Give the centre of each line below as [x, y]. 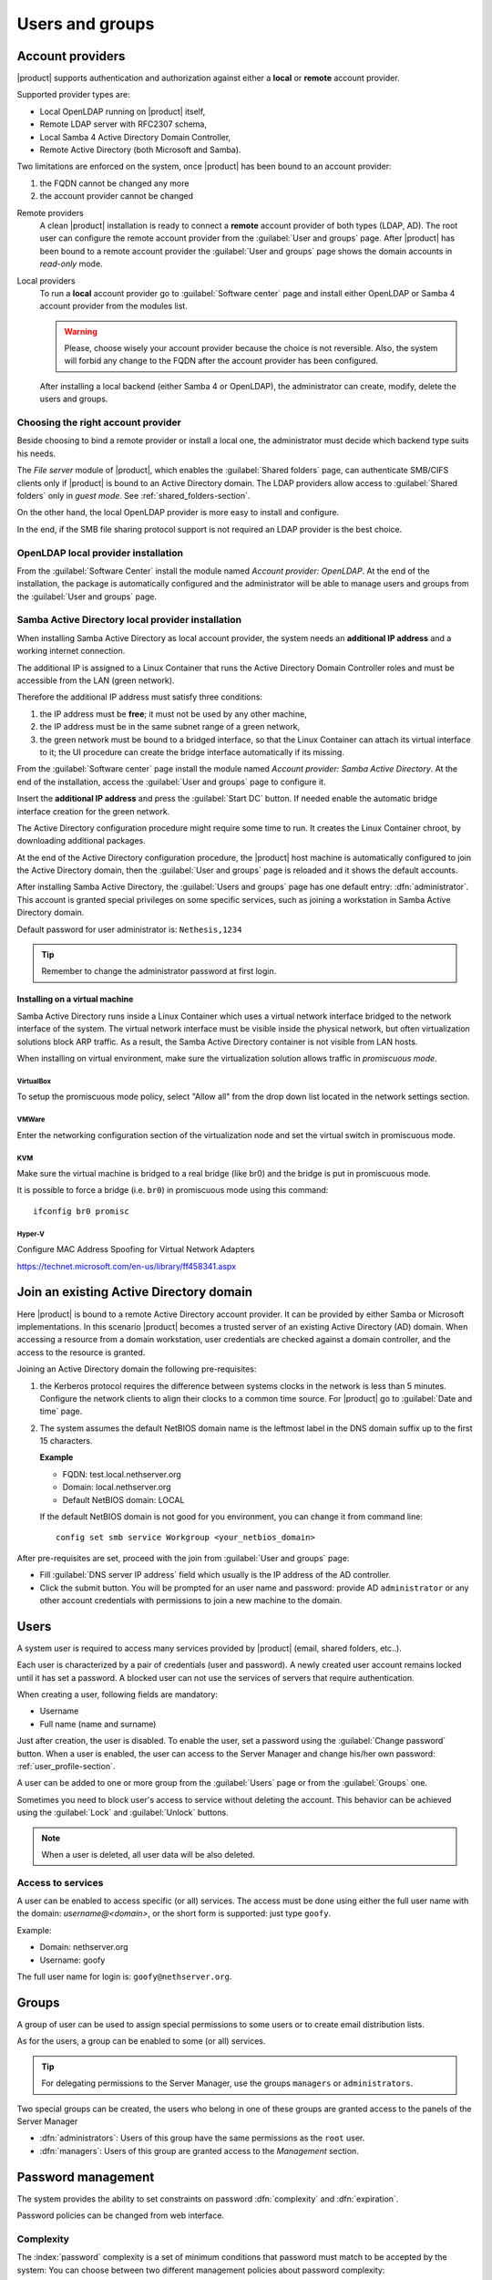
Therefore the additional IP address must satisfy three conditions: [140, 697]
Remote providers [50, 212]
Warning [81, 331]
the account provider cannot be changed [117, 196]
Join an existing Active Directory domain [135, 1292]
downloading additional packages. [81, 841]
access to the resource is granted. [81, 1352]
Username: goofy [72, 1960]
